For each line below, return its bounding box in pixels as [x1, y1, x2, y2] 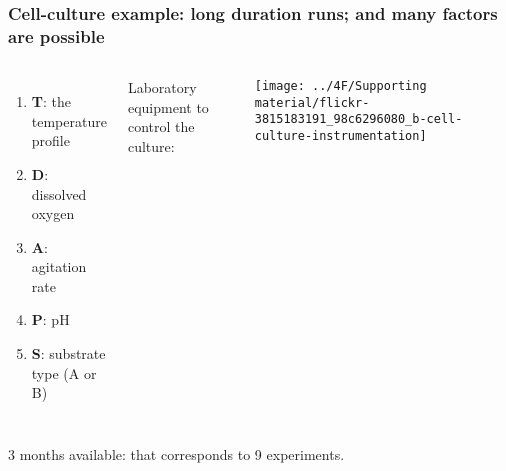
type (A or [31, 362, 97, 383]
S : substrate [31, 343, 106, 364]
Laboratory [127, 77, 197, 98]
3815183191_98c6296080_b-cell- [254, 112, 463, 127]
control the [127, 116, 195, 137]
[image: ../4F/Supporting [254, 79, 427, 94]
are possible [8, 23, 105, 48]
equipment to [127, 96, 209, 117]
